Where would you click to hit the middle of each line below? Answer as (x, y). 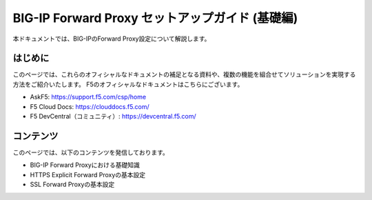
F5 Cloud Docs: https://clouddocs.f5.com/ (90, 106)
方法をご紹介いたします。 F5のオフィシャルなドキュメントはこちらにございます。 (128, 84)
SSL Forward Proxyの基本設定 (72, 184)
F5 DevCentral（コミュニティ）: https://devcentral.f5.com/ (113, 117)
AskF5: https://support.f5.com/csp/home (88, 97)
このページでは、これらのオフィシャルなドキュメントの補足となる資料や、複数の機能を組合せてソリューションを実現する (184, 74)
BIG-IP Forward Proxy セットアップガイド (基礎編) (155, 18)
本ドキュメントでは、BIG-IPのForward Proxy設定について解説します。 (112, 39)
